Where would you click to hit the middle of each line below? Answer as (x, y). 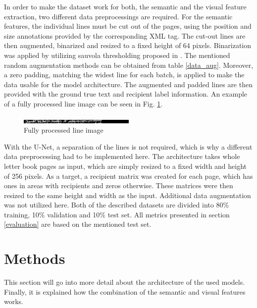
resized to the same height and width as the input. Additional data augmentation (128, 195)
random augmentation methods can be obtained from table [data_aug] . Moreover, (129, 65)
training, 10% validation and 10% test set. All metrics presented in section (117, 214)
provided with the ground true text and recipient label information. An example (126, 94)
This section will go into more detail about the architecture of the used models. (125, 282)
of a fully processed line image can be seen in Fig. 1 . (83, 103)
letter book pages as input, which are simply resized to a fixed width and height (126, 166)
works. (14, 301)
